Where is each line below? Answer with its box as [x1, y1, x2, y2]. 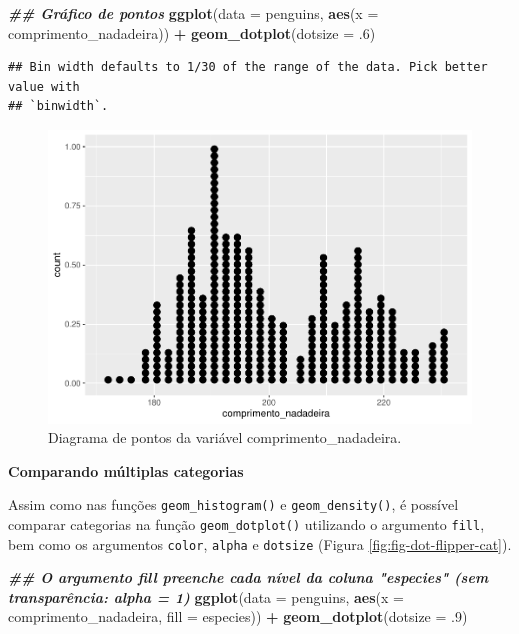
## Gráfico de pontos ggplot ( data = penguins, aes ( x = [8, 3, 379, 23]
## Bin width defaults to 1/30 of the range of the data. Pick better [8, 60, 488, 75]
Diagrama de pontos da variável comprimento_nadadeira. [48, 427, 402, 448]
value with [8, 79, 80, 94]
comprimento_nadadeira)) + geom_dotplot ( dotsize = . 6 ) [8, 22, 376, 43]
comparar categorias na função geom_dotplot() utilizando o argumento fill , [8, 513, 485, 534]
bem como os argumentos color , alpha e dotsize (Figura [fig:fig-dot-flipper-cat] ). [8, 533, 512, 554]
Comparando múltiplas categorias [8, 460, 244, 481]
